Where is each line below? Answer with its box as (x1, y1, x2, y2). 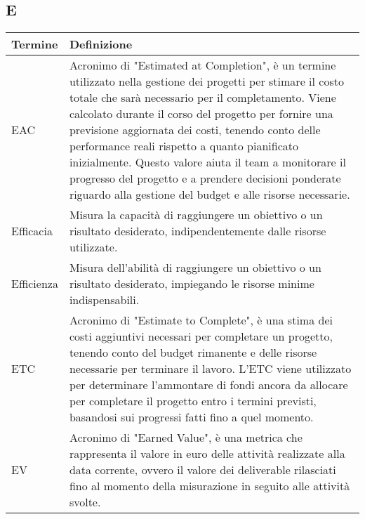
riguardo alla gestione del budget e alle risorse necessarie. (69, 186, 350, 203)
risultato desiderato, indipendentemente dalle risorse (69, 223, 326, 239)
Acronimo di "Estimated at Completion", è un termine (69, 57, 336, 74)
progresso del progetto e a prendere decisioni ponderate (69, 170, 341, 187)
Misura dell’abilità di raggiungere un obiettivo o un (69, 259, 321, 276)
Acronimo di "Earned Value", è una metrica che (69, 429, 303, 446)
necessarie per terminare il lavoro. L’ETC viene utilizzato (69, 360, 352, 377)
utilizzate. (69, 239, 118, 256)
